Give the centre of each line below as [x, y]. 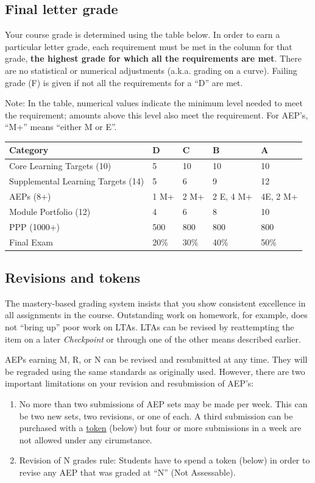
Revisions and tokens [73, 277]
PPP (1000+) [35, 226]
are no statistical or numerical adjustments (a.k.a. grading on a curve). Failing [151, 70]
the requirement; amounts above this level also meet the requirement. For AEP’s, [157, 114]
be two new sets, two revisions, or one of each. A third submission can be [156, 416]
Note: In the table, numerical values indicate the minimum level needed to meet [154, 103]
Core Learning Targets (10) [60, 166]
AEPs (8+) [30, 196]
